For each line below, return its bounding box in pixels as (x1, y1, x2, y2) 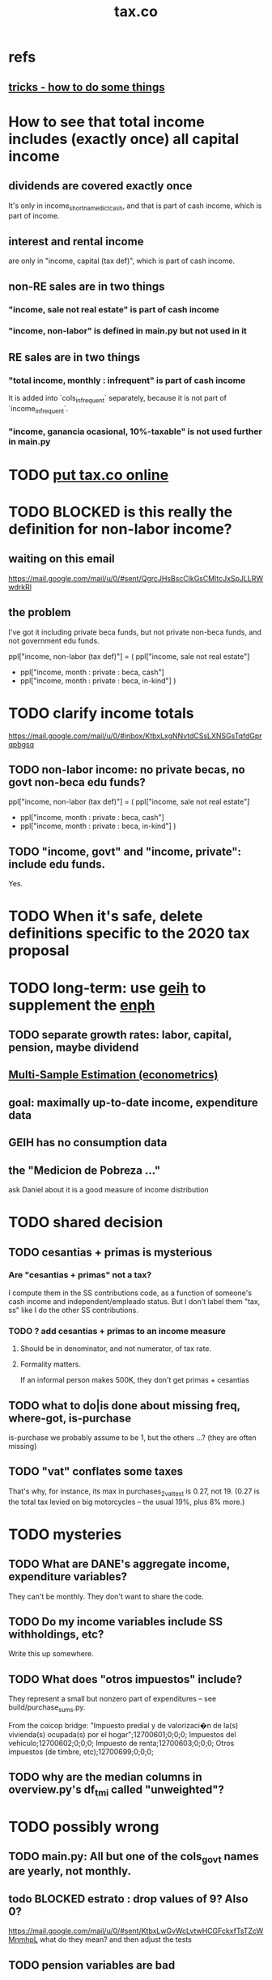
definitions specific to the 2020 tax (8, 924, 250, 943)
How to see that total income (8, 113, 205, 131)
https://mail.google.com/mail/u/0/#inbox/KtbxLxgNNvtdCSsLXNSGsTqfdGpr (8, 731, 262, 741)
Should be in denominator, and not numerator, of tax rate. (19, 1344, 212, 1353)
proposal (8, 941, 70, 960)
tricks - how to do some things (8, 80, 165, 94)
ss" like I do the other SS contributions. (8, 1305, 139, 1315)
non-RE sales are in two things (8, 279, 165, 293)
